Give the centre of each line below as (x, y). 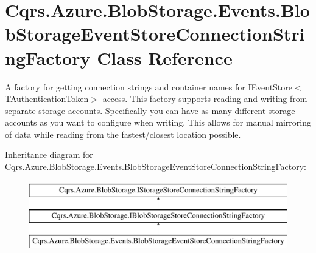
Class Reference (165, 57)
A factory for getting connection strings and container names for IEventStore (149, 86)
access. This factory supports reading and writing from (205, 99)
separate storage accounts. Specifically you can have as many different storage (150, 110)
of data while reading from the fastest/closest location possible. (123, 134)
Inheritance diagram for (49, 154)
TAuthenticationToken (47, 99)
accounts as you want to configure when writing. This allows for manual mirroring (158, 122)
